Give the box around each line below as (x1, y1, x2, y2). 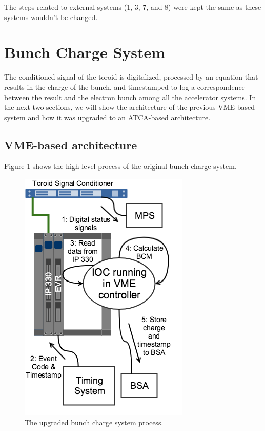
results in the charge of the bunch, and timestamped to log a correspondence (4, 81, 245, 92)
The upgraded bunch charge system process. (25, 417, 164, 427)
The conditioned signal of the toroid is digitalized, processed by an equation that (4, 71, 258, 82)
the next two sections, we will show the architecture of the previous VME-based (4, 102, 255, 113)
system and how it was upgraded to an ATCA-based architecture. (4, 111, 211, 122)
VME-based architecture (4, 137, 137, 153)
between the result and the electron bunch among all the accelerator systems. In (4, 91, 256, 102)
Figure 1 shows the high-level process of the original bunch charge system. (4, 161, 237, 172)
